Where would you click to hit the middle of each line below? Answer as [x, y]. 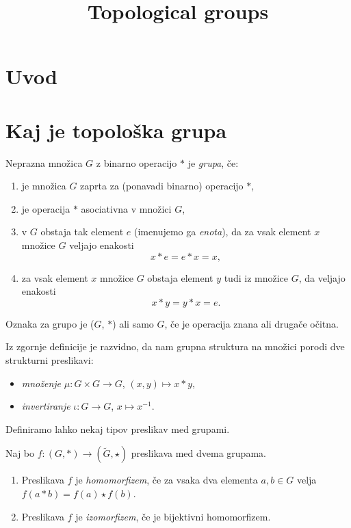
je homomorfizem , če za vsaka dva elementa [167, 480]
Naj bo [20, 453]
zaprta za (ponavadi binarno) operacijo [162, 186]
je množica [44, 186]
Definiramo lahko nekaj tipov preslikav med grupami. [118, 428]
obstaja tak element [82, 232]
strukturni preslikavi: [50, 360]
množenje [41, 383]
